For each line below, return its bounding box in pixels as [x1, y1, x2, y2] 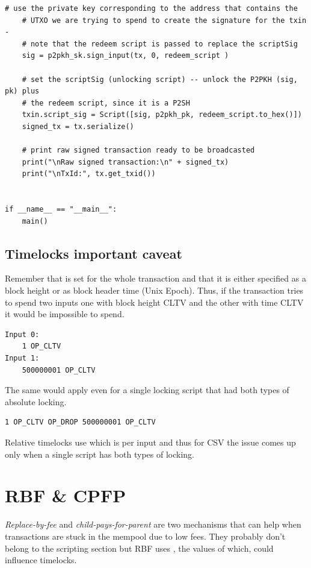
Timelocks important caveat [5, 244, 182, 262]
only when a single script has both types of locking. [5, 447, 194, 460]
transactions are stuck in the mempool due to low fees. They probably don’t [5, 529, 286, 542]
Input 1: [5, 354, 40, 363]
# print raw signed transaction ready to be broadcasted [22, 146, 255, 155]
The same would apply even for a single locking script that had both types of [5, 383, 289, 396]
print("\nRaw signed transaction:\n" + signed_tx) [22, 157, 229, 166]
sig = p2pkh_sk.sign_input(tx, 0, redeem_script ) [22, 51, 229, 60]
